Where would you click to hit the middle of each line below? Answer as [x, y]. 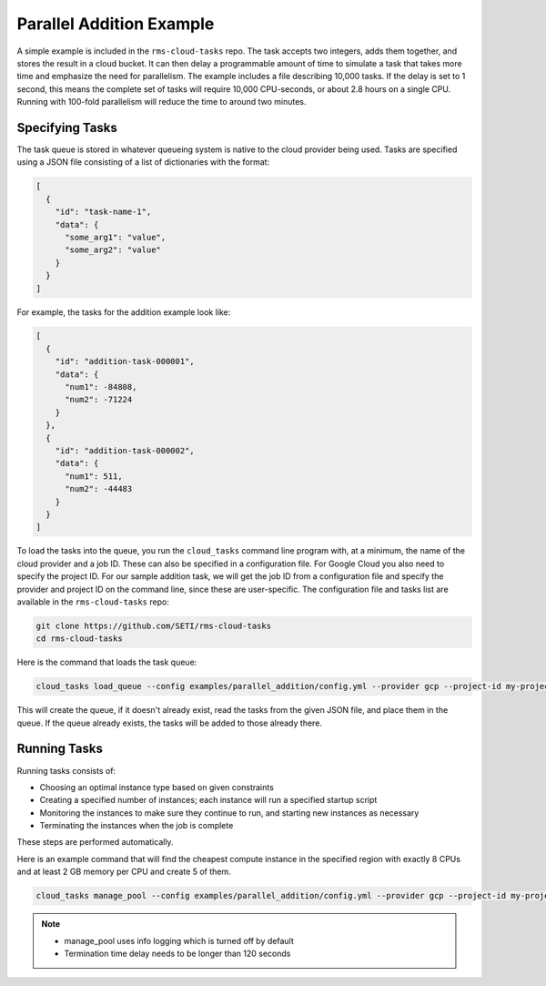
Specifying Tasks [67, 127]
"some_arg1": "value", [116, 237]
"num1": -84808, [101, 387]
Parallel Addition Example [116, 24]
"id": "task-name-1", [103, 212]
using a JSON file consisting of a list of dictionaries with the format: [143, 162]
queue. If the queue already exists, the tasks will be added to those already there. [170, 723]
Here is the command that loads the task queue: [107, 662]
